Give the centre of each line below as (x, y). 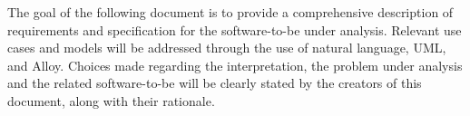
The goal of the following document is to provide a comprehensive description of (230, 12)
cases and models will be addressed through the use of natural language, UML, (227, 48)
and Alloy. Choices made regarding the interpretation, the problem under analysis (235, 65)
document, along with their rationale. (111, 100)
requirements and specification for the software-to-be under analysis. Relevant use (235, 29)
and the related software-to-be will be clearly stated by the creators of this (215, 83)
